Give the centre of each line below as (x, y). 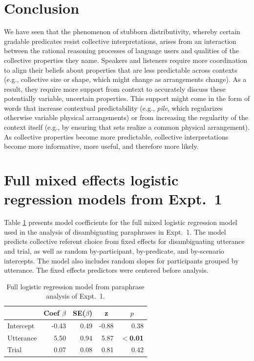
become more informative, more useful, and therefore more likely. (101, 146)
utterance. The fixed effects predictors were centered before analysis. (106, 270)
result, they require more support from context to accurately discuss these (115, 89)
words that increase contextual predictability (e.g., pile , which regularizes (114, 108)
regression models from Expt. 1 (113, 199)
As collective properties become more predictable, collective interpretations (116, 136)
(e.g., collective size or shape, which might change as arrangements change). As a (125, 79)
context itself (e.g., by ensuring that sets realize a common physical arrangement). (127, 127)
